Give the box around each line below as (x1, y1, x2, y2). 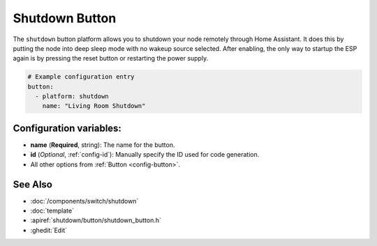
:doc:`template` (30, 206, 75, 215)
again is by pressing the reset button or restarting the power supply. (13, 54, 209, 63)
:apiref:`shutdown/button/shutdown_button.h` (30, 216, 162, 224)
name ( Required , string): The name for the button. (30, 140, 175, 149)
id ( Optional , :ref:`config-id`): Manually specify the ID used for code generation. (30, 151, 260, 159)
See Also (13, 178, 52, 190)
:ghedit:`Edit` (30, 226, 68, 234)
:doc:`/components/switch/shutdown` (30, 197, 139, 205)
